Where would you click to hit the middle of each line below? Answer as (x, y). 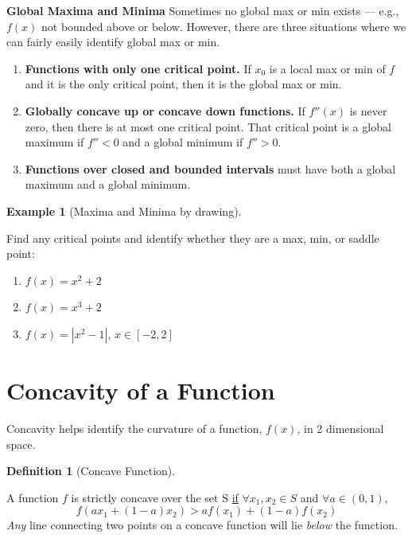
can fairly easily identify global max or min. (113, 42)
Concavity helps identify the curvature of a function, (134, 429)
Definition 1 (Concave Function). (91, 471)
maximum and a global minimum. (108, 184)
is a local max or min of (327, 68)
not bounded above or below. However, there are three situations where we (224, 26)
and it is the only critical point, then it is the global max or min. (183, 84)
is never (368, 110)
